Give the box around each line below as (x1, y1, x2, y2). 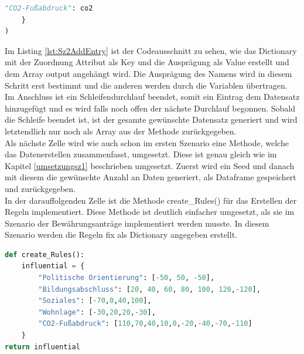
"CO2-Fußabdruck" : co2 (5, 4, 93, 12)
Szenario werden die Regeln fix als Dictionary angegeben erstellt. (5, 228, 237, 241)
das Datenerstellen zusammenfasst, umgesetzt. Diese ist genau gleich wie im (5, 148, 277, 160)
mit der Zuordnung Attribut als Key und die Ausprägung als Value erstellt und (5, 56, 289, 68)
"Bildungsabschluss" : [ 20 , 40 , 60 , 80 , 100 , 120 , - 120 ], (38, 285, 261, 294)
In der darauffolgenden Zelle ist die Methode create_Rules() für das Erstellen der (5, 194, 297, 206)
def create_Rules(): (5, 250, 85, 259)
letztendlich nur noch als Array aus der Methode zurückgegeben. (5, 124, 237, 137)
